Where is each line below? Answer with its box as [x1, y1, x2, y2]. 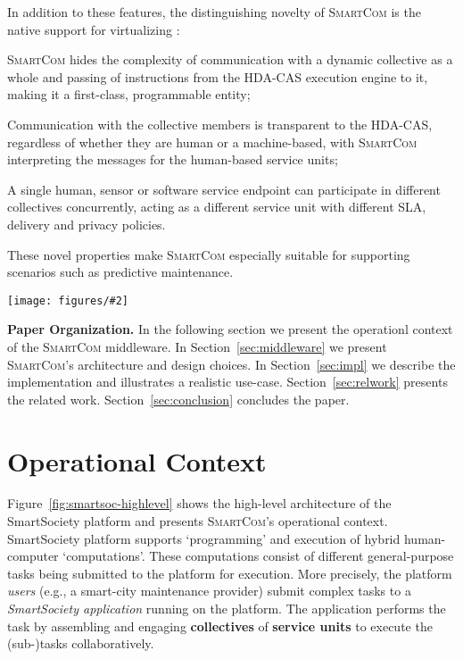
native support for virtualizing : [7, 20, 180, 38]
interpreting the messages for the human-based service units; [7, 150, 338, 169]
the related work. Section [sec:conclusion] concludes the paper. [7, 389, 350, 408]
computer [7, 546, 59, 565]
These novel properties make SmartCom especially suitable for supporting [7, 245, 410, 263]
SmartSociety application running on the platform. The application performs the [7, 599, 446, 618]
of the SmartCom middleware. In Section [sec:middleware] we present [7, 337, 387, 355]
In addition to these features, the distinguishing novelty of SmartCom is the [7, 3, 421, 21]
